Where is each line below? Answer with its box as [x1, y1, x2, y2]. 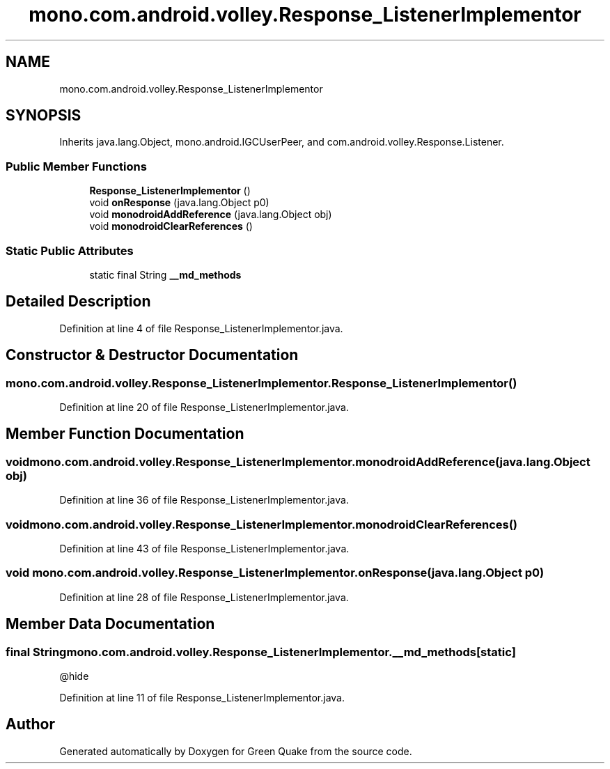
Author [6, 715, 55, 733]
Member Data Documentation [6, 615, 215, 633]
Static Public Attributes [6, 243, 134, 258]
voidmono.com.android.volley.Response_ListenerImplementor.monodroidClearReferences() [6, 517, 518, 531]
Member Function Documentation [6, 425, 244, 443]
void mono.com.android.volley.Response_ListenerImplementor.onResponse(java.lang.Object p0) [6, 566, 545, 580]
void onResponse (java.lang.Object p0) [89, 196, 269, 209]
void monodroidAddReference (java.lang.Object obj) [89, 208, 332, 221]
